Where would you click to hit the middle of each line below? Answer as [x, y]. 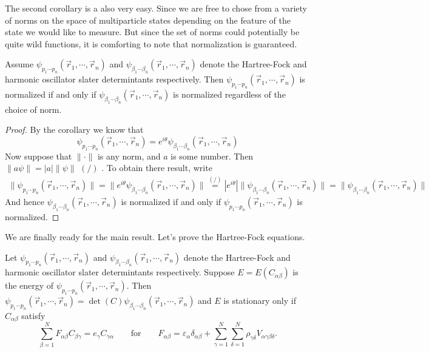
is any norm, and [129, 156]
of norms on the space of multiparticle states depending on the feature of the [148, 20]
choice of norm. [33, 109]
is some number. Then [212, 156]
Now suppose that [39, 156]
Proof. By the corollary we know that [74, 129]
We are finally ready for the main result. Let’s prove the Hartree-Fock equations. [155, 237]
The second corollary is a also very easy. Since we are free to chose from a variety [156, 8]
